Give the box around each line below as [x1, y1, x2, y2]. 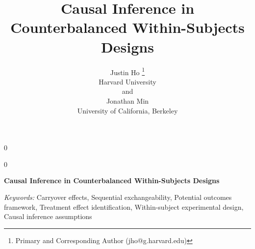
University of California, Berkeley [77, 105, 178, 115]
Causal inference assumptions [4, 211, 92, 221]
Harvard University [99, 76, 156, 86]
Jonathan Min [106, 95, 149, 106]
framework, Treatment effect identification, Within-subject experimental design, [4, 201, 244, 212]
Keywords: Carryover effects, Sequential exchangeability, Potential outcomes [4, 192, 232, 202]
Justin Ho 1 [110, 65, 145, 77]
